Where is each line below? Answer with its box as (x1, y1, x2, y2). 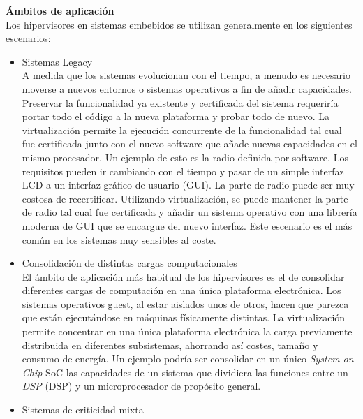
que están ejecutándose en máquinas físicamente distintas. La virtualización (22, 310, 346, 325)
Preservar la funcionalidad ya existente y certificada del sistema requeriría (22, 95, 339, 110)
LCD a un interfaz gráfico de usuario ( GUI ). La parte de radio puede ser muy (22, 177, 355, 192)
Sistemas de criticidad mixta (22, 402, 144, 417)
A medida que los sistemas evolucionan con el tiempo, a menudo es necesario (22, 68, 350, 82)
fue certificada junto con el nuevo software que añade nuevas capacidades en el (22, 136, 357, 151)
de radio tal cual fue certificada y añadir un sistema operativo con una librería (22, 205, 357, 219)
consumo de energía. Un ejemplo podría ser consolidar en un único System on (22, 351, 354, 366)
